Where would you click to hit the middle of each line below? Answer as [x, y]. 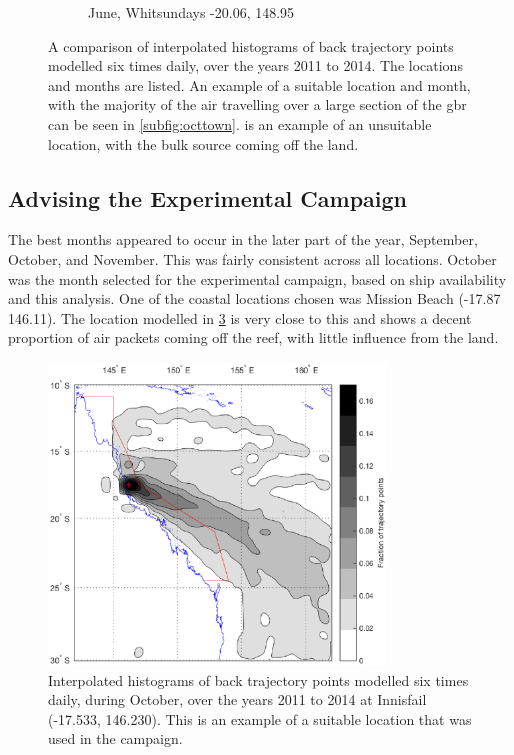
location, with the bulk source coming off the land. [203, 143]
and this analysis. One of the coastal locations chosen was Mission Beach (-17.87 [254, 298]
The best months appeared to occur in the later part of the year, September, [243, 239]
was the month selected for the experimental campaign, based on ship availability [257, 278]
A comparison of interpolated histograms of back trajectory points [251, 45]
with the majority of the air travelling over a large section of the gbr [257, 104]
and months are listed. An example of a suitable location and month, [259, 84]
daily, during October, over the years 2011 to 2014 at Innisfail [237, 699]
